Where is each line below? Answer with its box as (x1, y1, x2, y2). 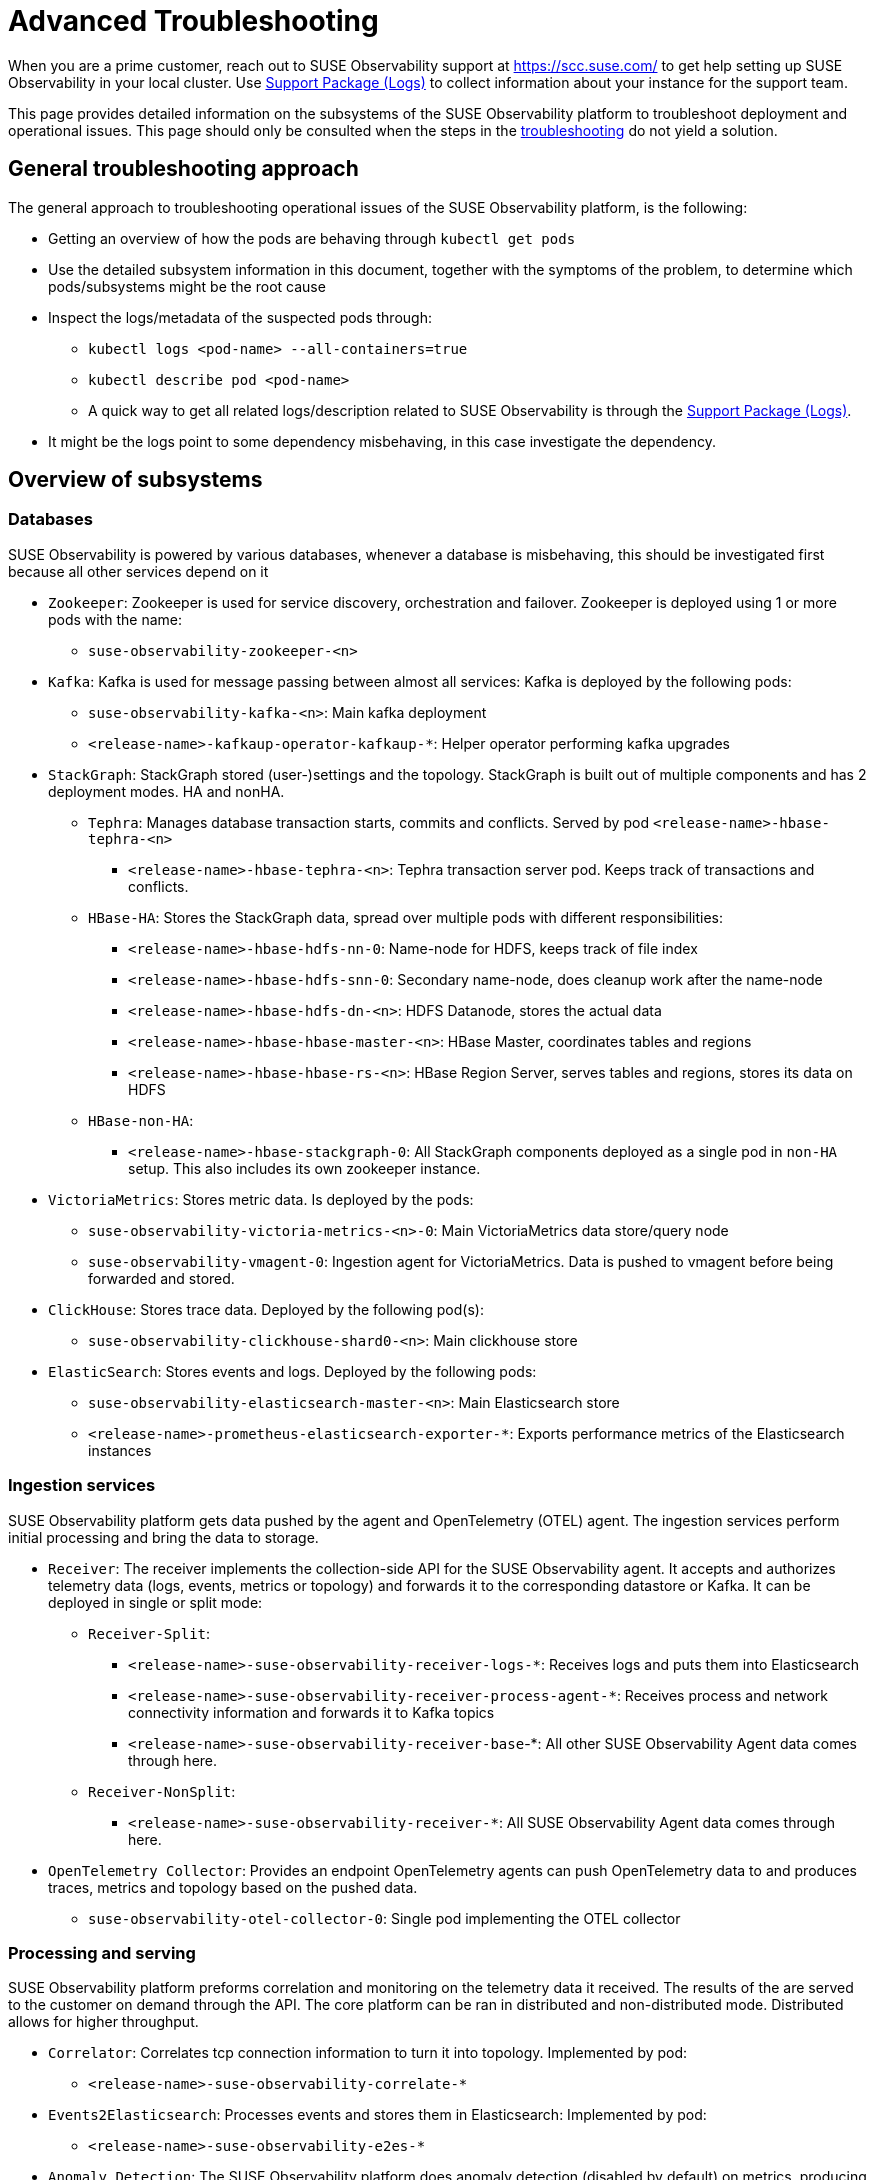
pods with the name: (48, 610, 183, 628)
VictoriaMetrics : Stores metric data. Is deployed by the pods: (48, 1190, 474, 1208)
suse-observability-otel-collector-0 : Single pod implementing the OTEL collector (88, 1909, 681, 1927)
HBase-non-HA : (88, 1111, 194, 1129)
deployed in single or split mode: (48, 1593, 263, 1611)
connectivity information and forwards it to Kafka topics (128, 1703, 495, 1721)
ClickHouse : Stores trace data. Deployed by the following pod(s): (48, 1300, 484, 1318)
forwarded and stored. (88, 1269, 235, 1287)
